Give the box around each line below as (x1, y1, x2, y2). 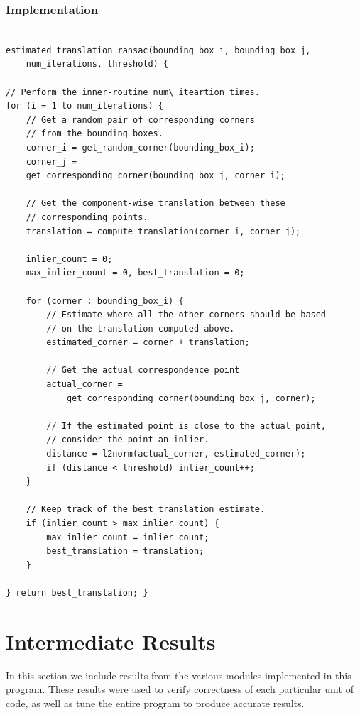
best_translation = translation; (46, 546, 204, 557)
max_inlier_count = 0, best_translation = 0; (26, 268, 245, 278)
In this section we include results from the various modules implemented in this (6, 667, 351, 682)
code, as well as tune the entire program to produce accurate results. (6, 695, 305, 710)
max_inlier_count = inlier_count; (46, 532, 209, 542)
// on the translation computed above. (46, 323, 235, 334)
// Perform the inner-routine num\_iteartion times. (6, 87, 260, 97)
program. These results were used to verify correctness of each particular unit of (6, 682, 354, 697)
